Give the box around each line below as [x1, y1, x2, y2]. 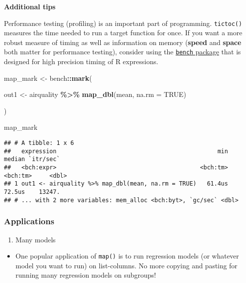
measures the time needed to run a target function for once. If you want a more [4, 27, 243, 38]
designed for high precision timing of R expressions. [4, 56, 158, 67]
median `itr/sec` [4, 156, 60, 163]
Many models [15, 234, 56, 244]
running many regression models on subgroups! [15, 270, 156, 280]
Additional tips [4, 1, 56, 11]
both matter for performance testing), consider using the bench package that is [4, 47, 241, 57]
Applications [4, 215, 54, 227]
